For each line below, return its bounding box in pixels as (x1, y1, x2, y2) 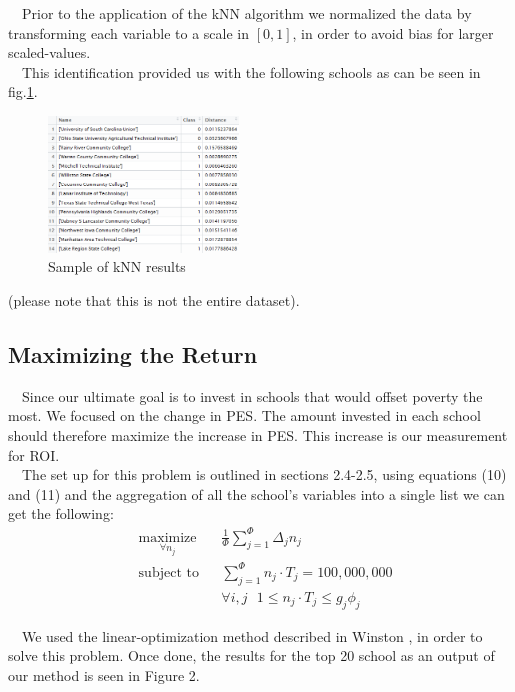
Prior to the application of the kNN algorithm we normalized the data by (21, 3, 472, 23)
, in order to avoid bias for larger (292, 22, 494, 43)
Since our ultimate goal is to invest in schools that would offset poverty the (21, 385, 483, 406)
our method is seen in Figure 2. (8, 664, 200, 685)
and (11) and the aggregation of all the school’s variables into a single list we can (8, 483, 505, 504)
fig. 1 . (8, 81, 38, 102)
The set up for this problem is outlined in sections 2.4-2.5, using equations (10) (21, 464, 507, 485)
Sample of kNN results (48, 256, 186, 277)
